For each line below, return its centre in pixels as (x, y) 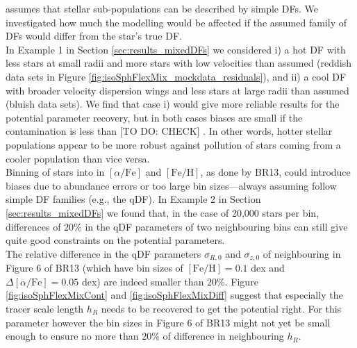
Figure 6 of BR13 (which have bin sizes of (94, 268)
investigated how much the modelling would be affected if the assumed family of (176, 22)
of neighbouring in (302, 253)
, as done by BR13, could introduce (275, 172)
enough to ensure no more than (72, 336)
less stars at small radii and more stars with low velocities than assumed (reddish (178, 63)
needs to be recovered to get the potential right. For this (221, 308)
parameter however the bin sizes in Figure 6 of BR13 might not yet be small (168, 322)
